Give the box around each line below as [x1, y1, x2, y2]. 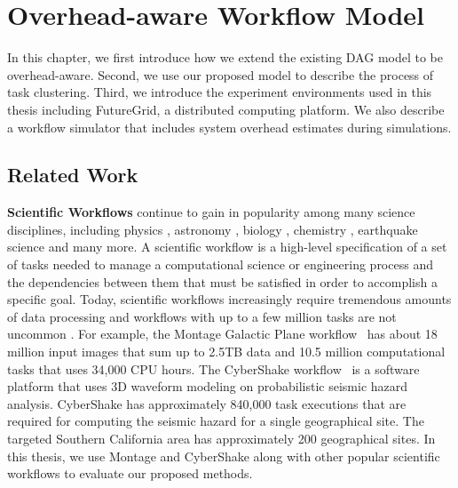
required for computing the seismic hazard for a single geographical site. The [7, 412, 424, 430]
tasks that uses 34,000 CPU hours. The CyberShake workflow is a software [7, 359, 420, 378]
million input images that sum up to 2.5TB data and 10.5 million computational [7, 342, 446, 361]
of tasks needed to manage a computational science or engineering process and [7, 255, 433, 274]
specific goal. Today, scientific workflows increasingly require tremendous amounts [7, 290, 452, 308]
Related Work [7, 161, 138, 188]
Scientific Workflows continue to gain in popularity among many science [7, 203, 415, 221]
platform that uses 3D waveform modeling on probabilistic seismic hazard [7, 377, 408, 396]
